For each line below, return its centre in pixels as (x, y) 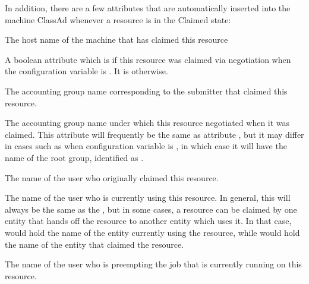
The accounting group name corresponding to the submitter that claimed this (146, 91)
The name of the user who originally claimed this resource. (112, 177)
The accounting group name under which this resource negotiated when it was (147, 123)
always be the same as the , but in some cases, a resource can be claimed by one (151, 209)
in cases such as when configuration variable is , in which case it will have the (146, 146)
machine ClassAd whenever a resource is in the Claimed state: (118, 19)
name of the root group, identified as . (74, 157)
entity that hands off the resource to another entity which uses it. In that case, (148, 221)
